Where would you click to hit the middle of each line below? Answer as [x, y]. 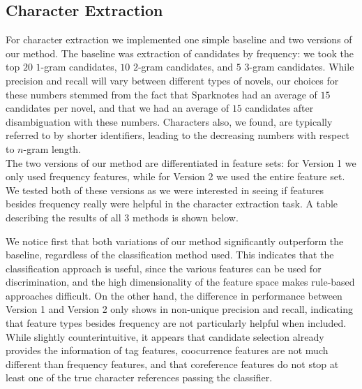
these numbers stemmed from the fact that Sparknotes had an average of [161, 94]
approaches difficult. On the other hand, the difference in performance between [174, 295]
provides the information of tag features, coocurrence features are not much [167, 350]
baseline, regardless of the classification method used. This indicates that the [170, 255]
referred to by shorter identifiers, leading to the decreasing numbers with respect [178, 135]
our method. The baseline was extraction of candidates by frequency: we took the [180, 53]
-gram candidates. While [302, 67]
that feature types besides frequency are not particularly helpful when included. [176, 323]
